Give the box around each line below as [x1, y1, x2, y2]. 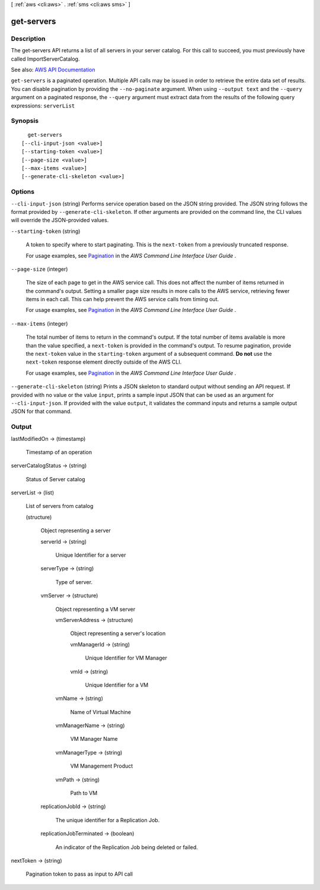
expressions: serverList [11, 102, 75, 109]
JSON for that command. [11, 408, 72, 415]
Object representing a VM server [55, 605, 136, 613]
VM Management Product [70, 762, 133, 769]
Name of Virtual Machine [70, 708, 132, 715]
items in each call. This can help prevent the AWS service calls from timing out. [25, 296, 219, 303]
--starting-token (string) [11, 228, 81, 235]
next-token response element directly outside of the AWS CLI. [25, 358, 182, 365]
